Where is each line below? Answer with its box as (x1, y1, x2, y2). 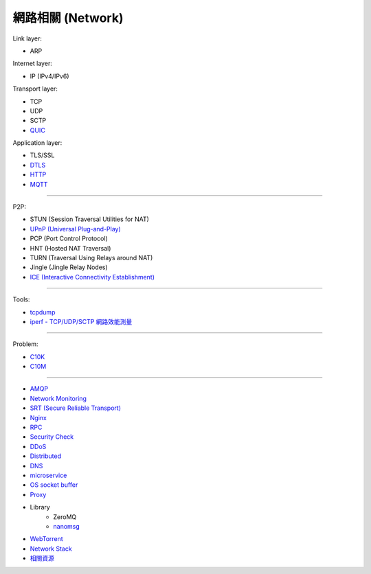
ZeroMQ (53, 512, 77, 521)
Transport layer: (12, 84, 58, 93)
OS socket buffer (30, 481, 78, 489)
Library (30, 503, 51, 512)
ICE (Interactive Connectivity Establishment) (30, 273, 155, 281)
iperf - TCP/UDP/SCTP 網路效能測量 (30, 317, 133, 325)
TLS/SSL (30, 151, 55, 159)
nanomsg (53, 522, 80, 530)
